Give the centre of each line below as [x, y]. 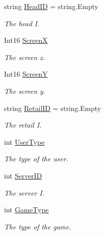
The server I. [24, 192]
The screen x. [25, 57]
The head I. [22, 23]
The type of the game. [38, 226]
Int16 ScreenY [26, 74]
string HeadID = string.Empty [51, 6]
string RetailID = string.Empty [52, 108]
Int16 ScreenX [26, 40]
